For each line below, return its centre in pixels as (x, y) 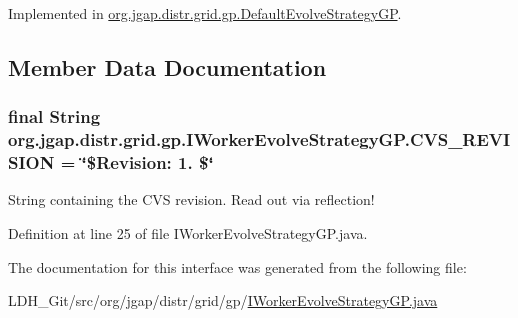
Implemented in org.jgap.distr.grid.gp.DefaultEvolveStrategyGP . (205, 13)
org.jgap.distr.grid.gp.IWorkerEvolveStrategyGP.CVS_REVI (259, 139)
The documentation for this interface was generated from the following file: (237, 266)
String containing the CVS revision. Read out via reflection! (191, 199)
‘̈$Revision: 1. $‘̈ (147, 162)
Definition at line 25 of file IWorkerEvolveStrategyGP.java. (188, 233)
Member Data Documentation (167, 66)
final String (54, 116)
